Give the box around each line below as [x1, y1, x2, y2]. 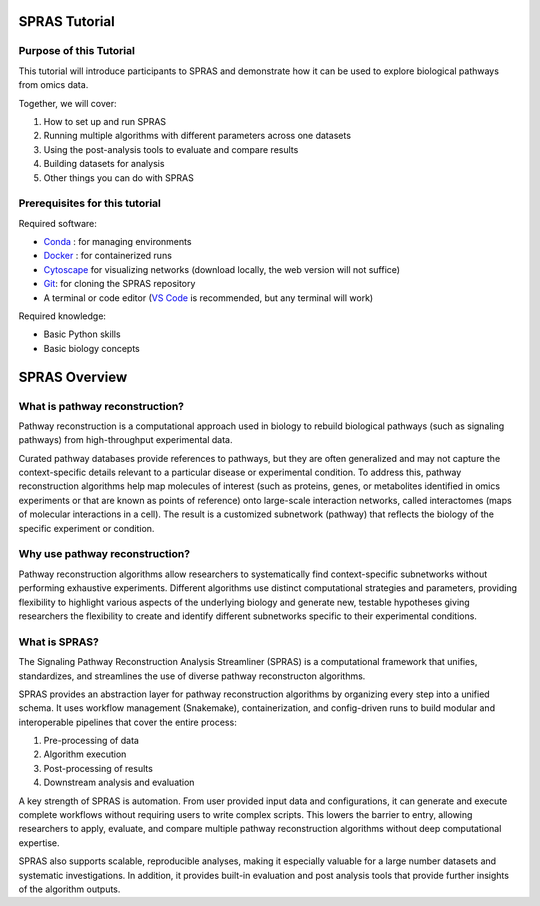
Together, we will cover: [18, 97, 117, 109]
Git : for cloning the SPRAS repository [43, 278, 196, 290]
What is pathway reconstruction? [18, 399, 185, 413]
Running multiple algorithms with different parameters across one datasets [43, 130, 352, 142]
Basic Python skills [43, 328, 121, 340]
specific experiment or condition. [18, 522, 155, 534]
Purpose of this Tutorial [18, 44, 135, 58]
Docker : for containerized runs [43, 250, 172, 262]
